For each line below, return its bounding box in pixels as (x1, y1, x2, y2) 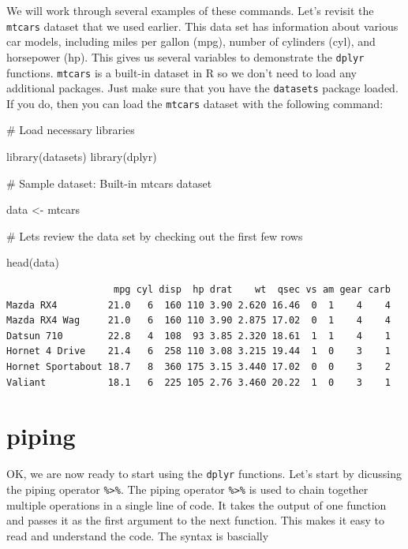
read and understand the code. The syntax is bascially (6, 527, 269, 543)
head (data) (6, 254, 59, 271)
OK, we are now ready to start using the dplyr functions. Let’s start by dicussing (6, 465, 402, 482)
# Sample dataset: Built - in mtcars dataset (6, 174, 212, 191)
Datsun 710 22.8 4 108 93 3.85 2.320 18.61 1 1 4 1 (6, 330, 391, 342)
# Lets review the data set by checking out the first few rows (6, 227, 303, 244)
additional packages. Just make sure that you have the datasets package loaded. (6, 80, 399, 96)
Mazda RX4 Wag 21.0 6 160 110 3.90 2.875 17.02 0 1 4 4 (6, 315, 391, 327)
